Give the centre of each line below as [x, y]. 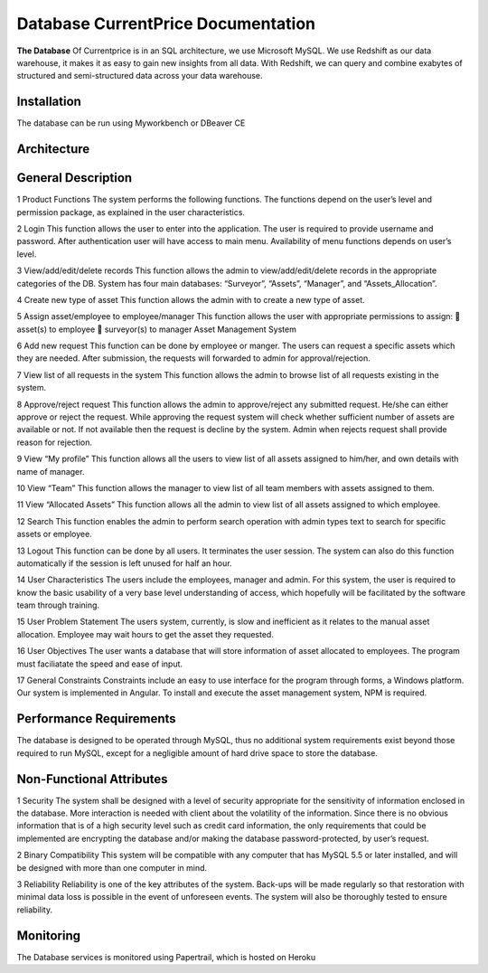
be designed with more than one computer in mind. [112, 867]
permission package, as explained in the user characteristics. [131, 212]
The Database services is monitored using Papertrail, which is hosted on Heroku [166, 957]
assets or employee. [54, 534]
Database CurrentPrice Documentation [166, 24]
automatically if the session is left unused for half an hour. [124, 563]
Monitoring [49, 935]
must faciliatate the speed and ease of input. [100, 664]
